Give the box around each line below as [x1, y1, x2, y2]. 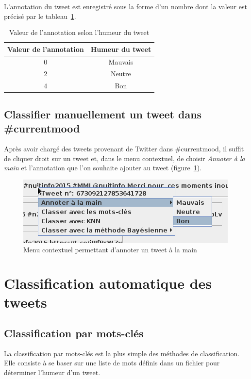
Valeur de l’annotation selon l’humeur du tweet [9, 27, 150, 37]
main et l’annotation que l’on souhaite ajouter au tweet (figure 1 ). [4, 163, 202, 173]
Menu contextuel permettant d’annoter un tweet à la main [23, 245, 197, 255]
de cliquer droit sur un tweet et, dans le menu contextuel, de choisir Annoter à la [4, 153, 245, 163]
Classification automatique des [4, 273, 212, 293]
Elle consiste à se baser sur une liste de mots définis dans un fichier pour [4, 358, 220, 368]
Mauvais [108, 56, 134, 66]
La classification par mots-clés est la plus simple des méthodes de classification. [4, 348, 240, 358]
